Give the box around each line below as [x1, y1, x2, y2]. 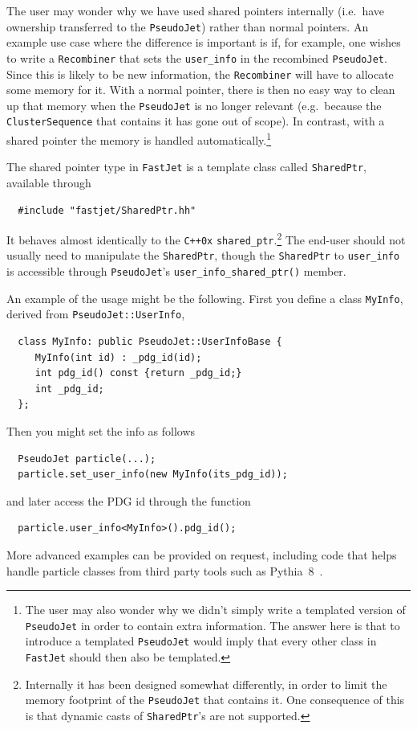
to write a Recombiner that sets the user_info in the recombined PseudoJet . [6, 49, 387, 66]
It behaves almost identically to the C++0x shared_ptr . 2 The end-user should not [6, 229, 406, 248]
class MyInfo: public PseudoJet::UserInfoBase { [18, 336, 282, 348]
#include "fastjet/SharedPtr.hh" [18, 204, 196, 216]
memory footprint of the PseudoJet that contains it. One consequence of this [25, 691, 405, 708]
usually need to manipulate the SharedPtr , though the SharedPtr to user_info [6, 247, 400, 264]
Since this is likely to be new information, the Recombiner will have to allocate [6, 65, 394, 82]
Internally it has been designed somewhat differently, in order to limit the [25, 675, 387, 692]
